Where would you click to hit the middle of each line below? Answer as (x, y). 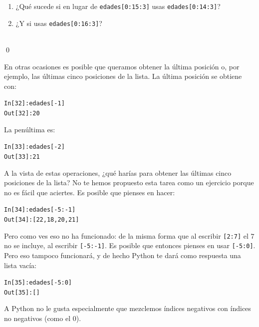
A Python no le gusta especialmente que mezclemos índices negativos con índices (128, 308)
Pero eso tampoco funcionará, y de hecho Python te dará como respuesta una (123, 255)
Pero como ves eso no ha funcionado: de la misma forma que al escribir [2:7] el (126, 235)
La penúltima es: (30, 129)
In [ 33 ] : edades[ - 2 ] (34, 147)
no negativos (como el (37, 318)
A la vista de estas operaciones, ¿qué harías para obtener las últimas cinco (118, 172)
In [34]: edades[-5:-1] (40, 210)
